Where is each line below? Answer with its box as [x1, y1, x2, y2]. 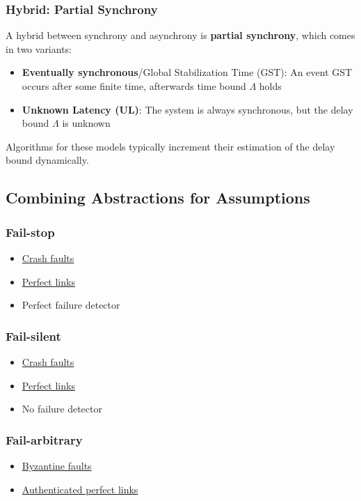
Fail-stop [6, 223, 55, 240]
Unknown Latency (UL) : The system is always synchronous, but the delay [22, 102, 353, 116]
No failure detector [22, 401, 102, 416]
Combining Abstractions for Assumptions [6, 187, 310, 208]
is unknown [62, 116, 111, 130]
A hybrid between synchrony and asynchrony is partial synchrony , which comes [6, 28, 355, 43]
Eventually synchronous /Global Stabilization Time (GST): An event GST [22, 65, 353, 79]
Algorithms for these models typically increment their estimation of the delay [6, 139, 335, 153]
